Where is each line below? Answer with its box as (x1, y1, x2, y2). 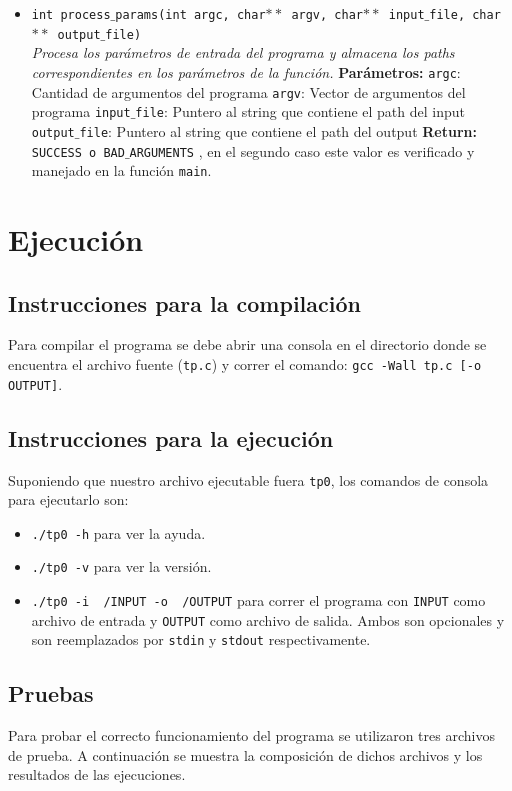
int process (31, 8, 111, 22)
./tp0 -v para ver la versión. (31, 556, 212, 577)
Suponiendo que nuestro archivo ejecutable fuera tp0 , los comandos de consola (8, 469, 489, 490)
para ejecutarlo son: (8, 489, 129, 510)
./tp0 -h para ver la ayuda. (31, 522, 206, 543)
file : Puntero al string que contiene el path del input (135, 101, 465, 122)
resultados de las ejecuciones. (8, 764, 186, 785)
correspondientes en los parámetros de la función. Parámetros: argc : (31, 61, 461, 82)
